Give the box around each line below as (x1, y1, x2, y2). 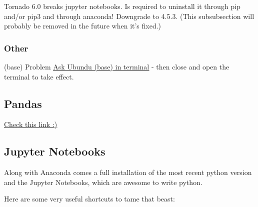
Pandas (4, 95, 42, 111)
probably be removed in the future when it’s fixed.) (4, 20, 161, 31)
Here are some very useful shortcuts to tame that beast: (4, 193, 175, 204)
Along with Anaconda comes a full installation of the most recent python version (4, 167, 252, 177)
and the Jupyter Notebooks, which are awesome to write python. (4, 176, 202, 187)
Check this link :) (4, 119, 57, 129)
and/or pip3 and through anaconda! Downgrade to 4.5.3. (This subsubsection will (4, 10, 254, 21)
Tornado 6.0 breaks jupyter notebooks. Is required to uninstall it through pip (4, 1, 240, 11)
